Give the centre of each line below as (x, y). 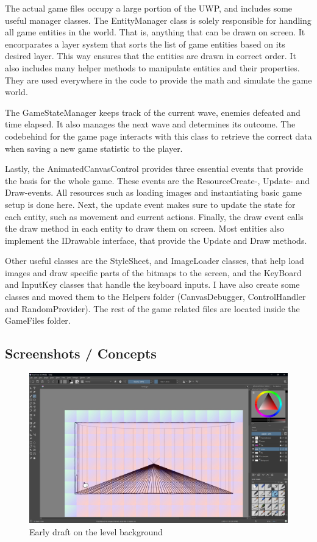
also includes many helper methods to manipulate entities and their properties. (152, 67)
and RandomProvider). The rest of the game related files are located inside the (152, 308)
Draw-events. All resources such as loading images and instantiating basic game (153, 192)
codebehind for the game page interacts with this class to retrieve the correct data (158, 136)
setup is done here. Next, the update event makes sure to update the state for (150, 204)
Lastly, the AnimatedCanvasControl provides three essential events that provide (154, 169)
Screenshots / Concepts (81, 353)
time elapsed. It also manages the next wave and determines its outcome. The (150, 124)
